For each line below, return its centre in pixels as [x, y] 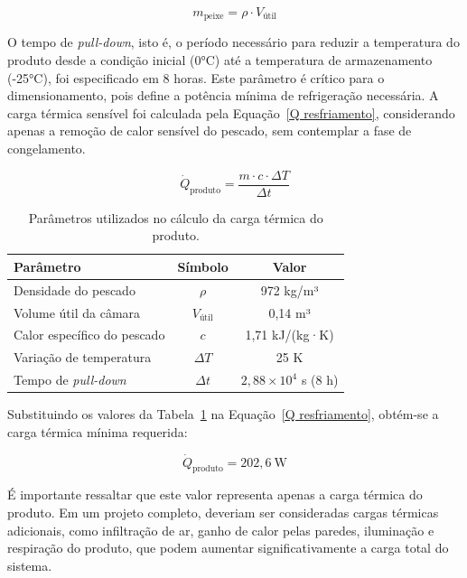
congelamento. [47, 149]
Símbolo [203, 266]
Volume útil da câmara [77, 312]
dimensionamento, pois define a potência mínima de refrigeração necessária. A [223, 95]
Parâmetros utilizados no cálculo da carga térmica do [176, 217]
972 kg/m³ [290, 289]
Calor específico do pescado [89, 335]
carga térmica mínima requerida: [98, 431]
